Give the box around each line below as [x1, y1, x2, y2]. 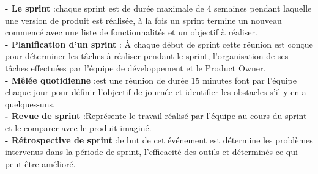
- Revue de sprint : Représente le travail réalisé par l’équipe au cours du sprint [5, 109, 307, 122]
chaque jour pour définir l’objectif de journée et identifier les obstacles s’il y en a [5, 85, 306, 98]
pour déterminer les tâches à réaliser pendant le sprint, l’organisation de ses [5, 49, 289, 62]
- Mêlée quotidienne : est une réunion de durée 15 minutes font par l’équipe [5, 73, 297, 86]
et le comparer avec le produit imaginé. [5, 121, 152, 134]
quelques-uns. [5, 97, 55, 110]
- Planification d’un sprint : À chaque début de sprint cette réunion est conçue [5, 37, 313, 50]
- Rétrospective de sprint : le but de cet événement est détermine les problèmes [5, 133, 313, 146]
